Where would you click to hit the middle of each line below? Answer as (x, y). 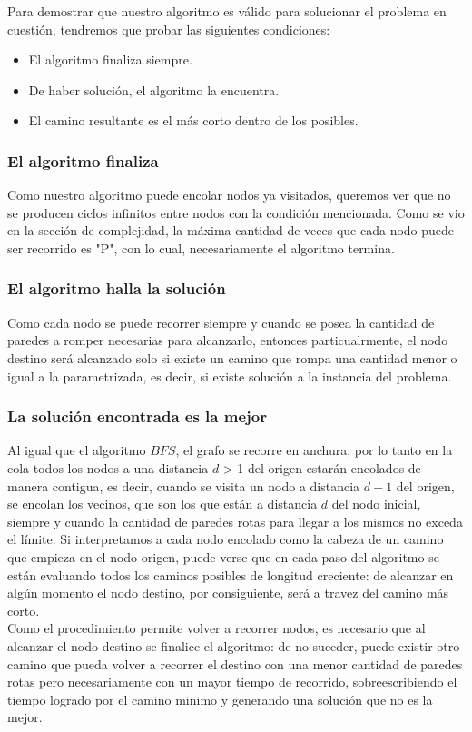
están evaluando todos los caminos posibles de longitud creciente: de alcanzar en (231, 574)
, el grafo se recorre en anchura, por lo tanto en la (314, 450)
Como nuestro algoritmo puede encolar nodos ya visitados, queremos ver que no (229, 195)
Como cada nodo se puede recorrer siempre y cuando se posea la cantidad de (221, 322)
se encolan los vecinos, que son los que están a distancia (162, 504)
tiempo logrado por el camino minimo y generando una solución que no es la (220, 699)
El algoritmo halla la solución (117, 288)
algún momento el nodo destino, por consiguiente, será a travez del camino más (228, 593)
